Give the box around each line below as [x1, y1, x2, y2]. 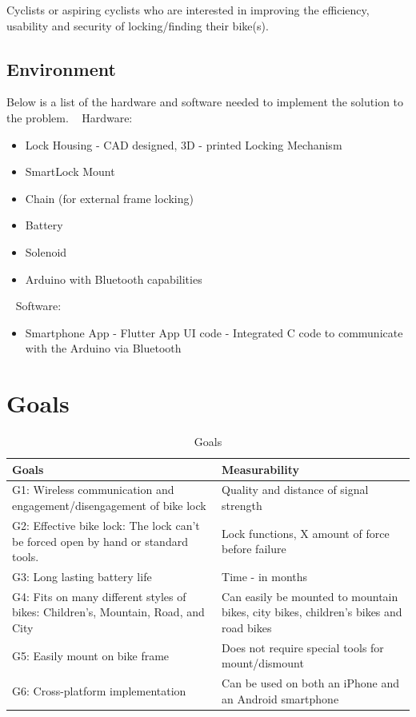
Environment [6, 56, 116, 81]
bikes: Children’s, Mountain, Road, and [12, 603, 205, 620]
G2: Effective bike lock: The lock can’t [12, 516, 200, 533]
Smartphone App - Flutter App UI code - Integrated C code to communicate [25, 324, 403, 341]
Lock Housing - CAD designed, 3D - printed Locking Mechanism [25, 136, 342, 153]
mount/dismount [222, 655, 304, 671]
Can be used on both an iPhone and [222, 675, 400, 691]
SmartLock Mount [25, 163, 115, 180]
